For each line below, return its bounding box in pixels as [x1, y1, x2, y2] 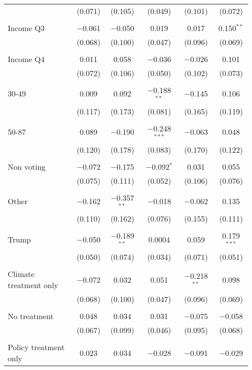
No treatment [8, 310, 54, 322]
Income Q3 [8, 22, 45, 33]
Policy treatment [8, 341, 65, 353]
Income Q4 [8, 53, 45, 64]
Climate [8, 268, 35, 280]
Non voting [8, 161, 46, 172]
